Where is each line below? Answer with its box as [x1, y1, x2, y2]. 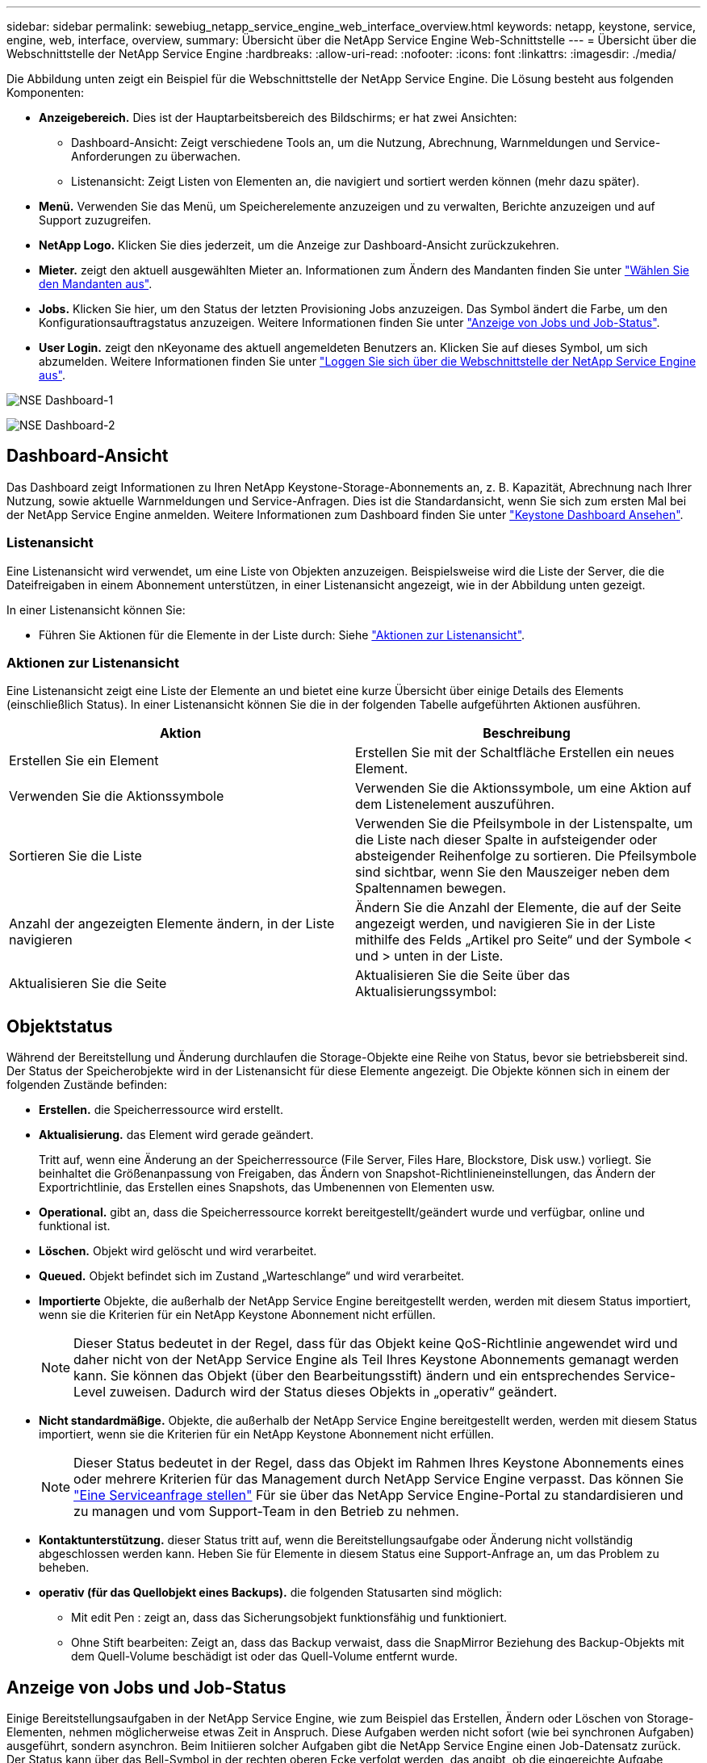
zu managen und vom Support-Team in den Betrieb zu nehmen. [73, 1503, 459, 1520]
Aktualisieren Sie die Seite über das [355, 967, 571, 984]
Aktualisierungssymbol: [355, 983, 497, 1000]
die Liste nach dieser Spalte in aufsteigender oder [355, 831, 658, 848]
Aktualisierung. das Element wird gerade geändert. [39, 1128, 314, 1142]
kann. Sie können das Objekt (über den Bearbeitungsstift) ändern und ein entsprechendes [73, 1367, 620, 1384]
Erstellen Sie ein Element [9, 752, 159, 769]
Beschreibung [483, 725, 571, 742]
